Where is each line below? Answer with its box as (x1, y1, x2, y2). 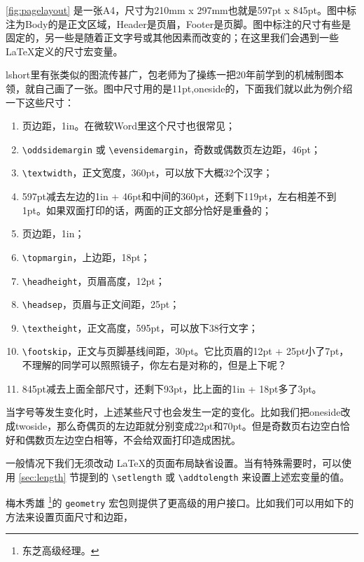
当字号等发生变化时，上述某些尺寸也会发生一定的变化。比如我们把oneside (6, 405, 341, 419)
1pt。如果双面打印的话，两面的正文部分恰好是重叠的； (22, 202, 272, 217)
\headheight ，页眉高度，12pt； (22, 273, 165, 288)
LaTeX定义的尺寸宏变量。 (6, 43, 123, 58)
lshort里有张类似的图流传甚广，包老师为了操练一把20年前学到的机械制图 (6, 67, 335, 82)
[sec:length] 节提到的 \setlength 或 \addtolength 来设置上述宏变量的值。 (18, 469, 350, 484)
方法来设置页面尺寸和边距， (6, 509, 133, 524)
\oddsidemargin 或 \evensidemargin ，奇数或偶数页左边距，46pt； (22, 141, 321, 156)
